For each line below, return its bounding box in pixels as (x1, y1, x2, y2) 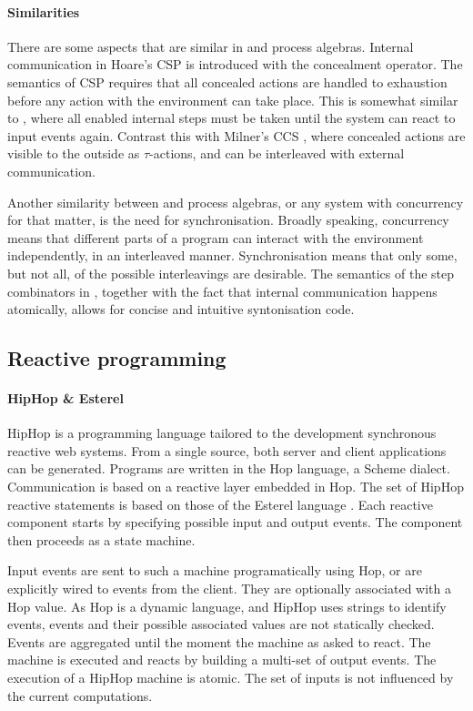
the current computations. (7, 686, 153, 705)
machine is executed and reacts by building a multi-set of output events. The (7, 650, 437, 669)
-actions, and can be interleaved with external (149, 144, 405, 163)
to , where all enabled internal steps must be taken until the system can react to (7, 108, 456, 127)
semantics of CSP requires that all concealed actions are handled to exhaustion (7, 72, 448, 91)
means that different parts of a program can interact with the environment (7, 228, 424, 247)
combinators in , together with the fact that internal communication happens (7, 281, 438, 300)
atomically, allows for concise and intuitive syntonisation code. (7, 300, 355, 319)
